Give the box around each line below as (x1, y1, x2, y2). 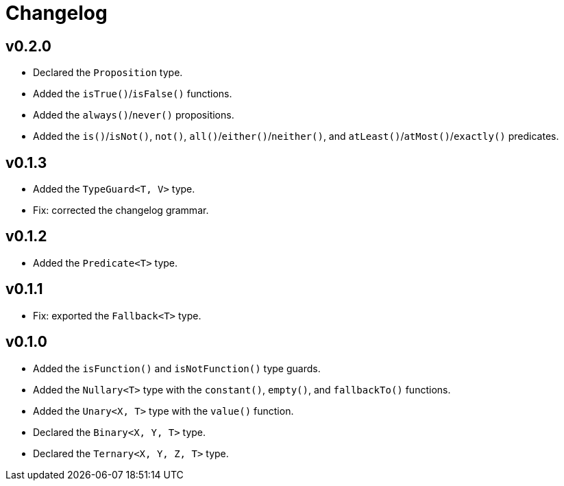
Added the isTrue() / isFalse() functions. (33, 88, 232, 100)
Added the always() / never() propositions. (33, 109, 234, 121)
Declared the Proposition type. (33, 66, 183, 79)
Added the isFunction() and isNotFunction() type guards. (33, 362, 321, 374)
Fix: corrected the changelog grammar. (33, 204, 209, 217)
